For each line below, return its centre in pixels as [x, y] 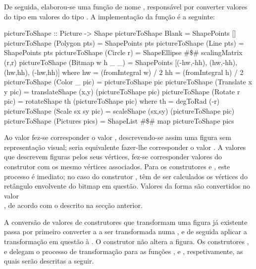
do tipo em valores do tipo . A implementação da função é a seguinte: [109, 16]
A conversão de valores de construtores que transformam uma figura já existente [126, 222]
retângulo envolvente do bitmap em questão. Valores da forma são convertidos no [127, 186]
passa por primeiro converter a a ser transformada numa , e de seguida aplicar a [126, 232]
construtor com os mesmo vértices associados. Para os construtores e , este [117, 166]
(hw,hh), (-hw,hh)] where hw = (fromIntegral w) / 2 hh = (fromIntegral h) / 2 [124, 72]
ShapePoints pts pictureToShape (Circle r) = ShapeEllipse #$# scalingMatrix [123, 52]
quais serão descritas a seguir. [49, 261]
